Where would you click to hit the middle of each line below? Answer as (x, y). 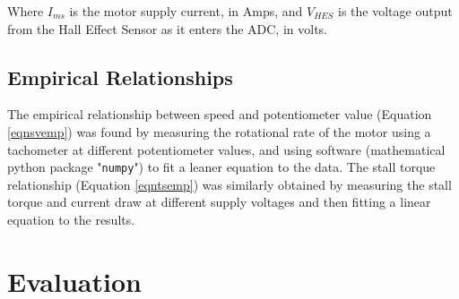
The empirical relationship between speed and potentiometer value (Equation (220, 114)
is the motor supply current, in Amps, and (186, 11)
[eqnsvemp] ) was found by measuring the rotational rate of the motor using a (219, 131)
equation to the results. (71, 220)
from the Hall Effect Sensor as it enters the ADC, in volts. (167, 28)
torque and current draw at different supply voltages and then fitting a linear (219, 202)
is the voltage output (395, 11)
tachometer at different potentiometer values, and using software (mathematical (226, 149)
